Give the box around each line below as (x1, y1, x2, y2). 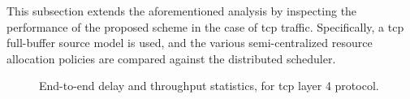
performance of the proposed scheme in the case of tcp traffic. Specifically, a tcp (6, 18, 404, 35)
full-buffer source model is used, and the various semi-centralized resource (6, 34, 373, 51)
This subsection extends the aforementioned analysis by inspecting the (6, 2, 357, 19)
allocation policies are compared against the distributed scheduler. (6, 49, 336, 67)
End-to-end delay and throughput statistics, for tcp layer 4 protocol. (39, 77, 379, 94)
